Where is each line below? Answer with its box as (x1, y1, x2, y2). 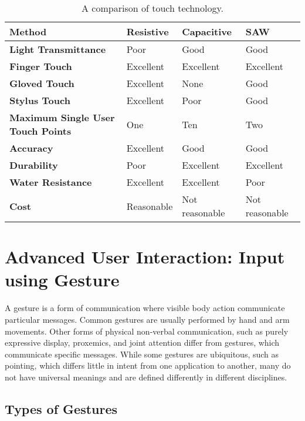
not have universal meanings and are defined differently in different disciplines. (5, 370, 287, 383)
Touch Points (9, 124, 72, 138)
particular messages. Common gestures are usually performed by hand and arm (5, 313, 290, 325)
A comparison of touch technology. (82, 1, 223, 15)
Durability (9, 158, 58, 172)
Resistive (126, 25, 169, 38)
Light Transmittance (9, 42, 106, 56)
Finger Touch (9, 59, 72, 73)
